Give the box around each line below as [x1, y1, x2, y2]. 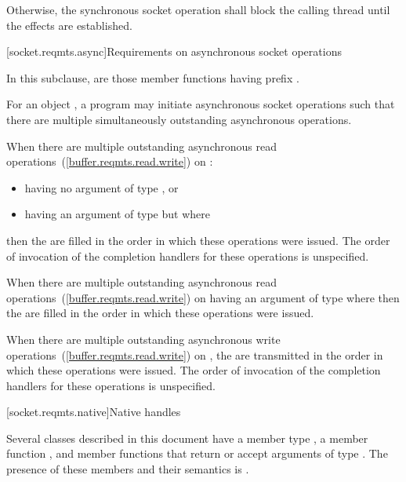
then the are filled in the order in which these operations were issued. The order [6, 232, 390, 248]
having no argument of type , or [24, 179, 179, 195]
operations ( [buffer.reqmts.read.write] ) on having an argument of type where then [6, 289, 400, 305]
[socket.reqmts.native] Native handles [6, 403, 181, 420]
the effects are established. [6, 16, 132, 33]
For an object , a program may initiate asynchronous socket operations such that [6, 96, 395, 112]
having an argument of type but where [24, 206, 210, 222]
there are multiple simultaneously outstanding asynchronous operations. [6, 111, 352, 127]
